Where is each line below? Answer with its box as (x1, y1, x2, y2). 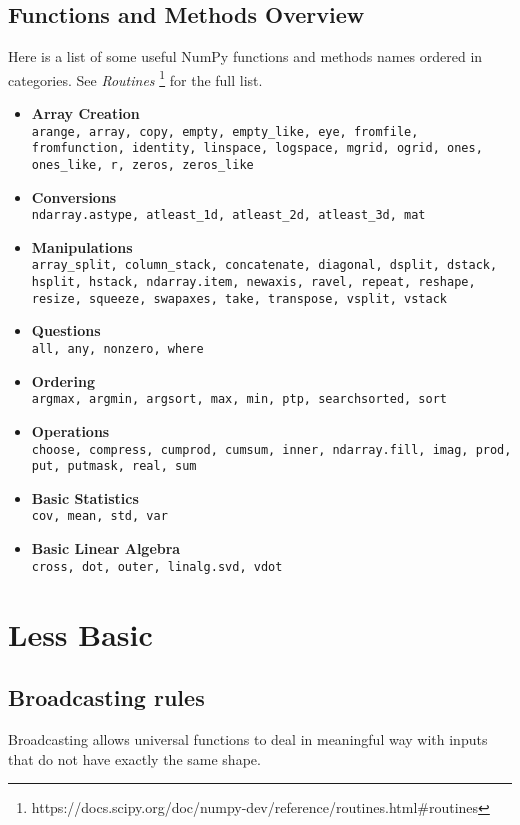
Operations (31, 420, 110, 441)
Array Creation (31, 103, 140, 124)
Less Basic (8, 613, 153, 654)
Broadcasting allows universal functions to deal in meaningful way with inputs (8, 728, 488, 749)
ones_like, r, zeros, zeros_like (31, 157, 254, 172)
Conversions (31, 186, 117, 207)
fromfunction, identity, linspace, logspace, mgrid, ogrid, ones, (31, 141, 483, 156)
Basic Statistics (31, 487, 139, 508)
